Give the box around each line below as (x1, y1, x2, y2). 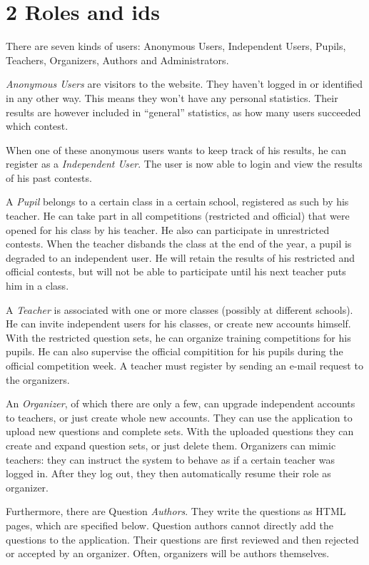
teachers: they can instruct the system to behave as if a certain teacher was (6, 452, 335, 467)
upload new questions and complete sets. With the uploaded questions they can (6, 424, 354, 439)
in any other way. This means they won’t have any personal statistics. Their (6, 90, 338, 105)
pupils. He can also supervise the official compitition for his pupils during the (6, 344, 343, 359)
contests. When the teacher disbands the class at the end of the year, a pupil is (6, 236, 352, 251)
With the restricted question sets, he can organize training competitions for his (6, 330, 351, 345)
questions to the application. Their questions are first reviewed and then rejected (6, 531, 359, 546)
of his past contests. (6, 170, 92, 185)
